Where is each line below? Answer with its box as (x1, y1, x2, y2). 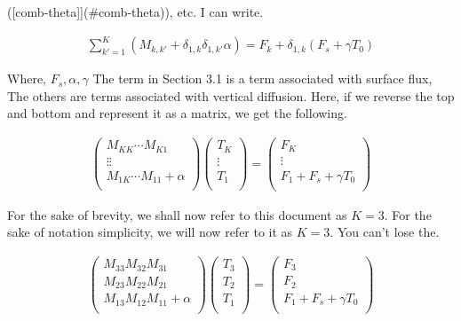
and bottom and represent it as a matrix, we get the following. (7, 104, 347, 122)
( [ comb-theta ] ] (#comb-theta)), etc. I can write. (7, 3, 264, 20)
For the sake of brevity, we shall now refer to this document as (7, 205, 347, 223)
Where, (7, 69, 46, 88)
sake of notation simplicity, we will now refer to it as (7, 223, 293, 241)
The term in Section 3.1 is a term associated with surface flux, (92, 69, 433, 88)
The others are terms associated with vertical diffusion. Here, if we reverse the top (7, 86, 455, 105)
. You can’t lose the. (330, 223, 440, 241)
